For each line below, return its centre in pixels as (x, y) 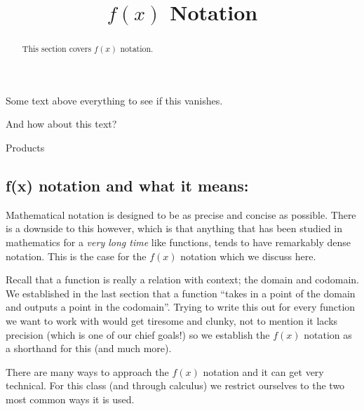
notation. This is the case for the (76, 256)
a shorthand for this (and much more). (89, 348)
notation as (328, 334)
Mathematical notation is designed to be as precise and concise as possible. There (181, 214)
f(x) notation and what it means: (127, 185)
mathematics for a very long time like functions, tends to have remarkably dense (178, 242)
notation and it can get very (263, 371)
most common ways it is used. (70, 399)
